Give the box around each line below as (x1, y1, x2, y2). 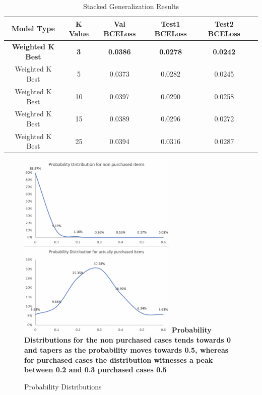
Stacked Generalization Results (83, 1, 179, 11)
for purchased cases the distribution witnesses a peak (24, 354, 213, 365)
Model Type (11, 23, 55, 34)
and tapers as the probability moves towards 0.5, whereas (24, 345, 229, 355)
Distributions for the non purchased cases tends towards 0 (24, 335, 231, 345)
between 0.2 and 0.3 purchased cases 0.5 (24, 364, 167, 375)
